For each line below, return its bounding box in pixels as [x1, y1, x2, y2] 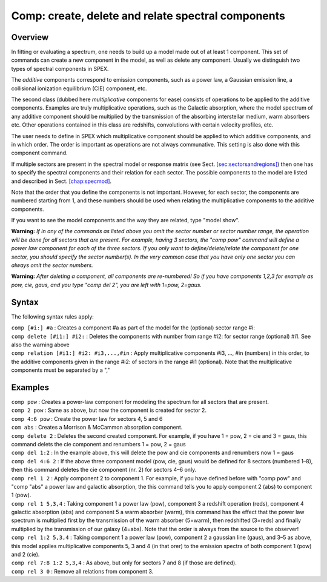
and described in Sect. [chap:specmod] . [11, 177, 112, 185]
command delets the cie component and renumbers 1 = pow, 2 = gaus [11, 440, 186, 448]
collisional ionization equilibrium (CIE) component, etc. [11, 85, 147, 92]
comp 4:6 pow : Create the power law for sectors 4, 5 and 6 [11, 415, 163, 422]
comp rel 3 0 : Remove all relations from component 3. [11, 567, 154, 575]
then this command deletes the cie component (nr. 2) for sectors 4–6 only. [11, 466, 197, 474]
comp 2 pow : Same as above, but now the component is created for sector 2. [11, 406, 207, 414]
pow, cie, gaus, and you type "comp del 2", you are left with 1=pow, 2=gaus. [11, 281, 202, 288]
